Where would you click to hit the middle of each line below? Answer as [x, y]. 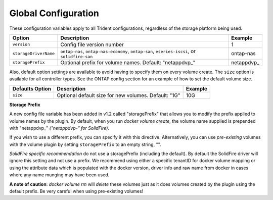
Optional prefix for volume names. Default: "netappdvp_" [128, 62]
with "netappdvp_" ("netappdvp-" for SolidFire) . [59, 128]
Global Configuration [54, 13]
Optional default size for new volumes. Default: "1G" [119, 95]
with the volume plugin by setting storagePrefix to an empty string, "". [85, 144]
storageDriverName [34, 53]
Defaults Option [32, 88]
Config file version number [92, 44]
